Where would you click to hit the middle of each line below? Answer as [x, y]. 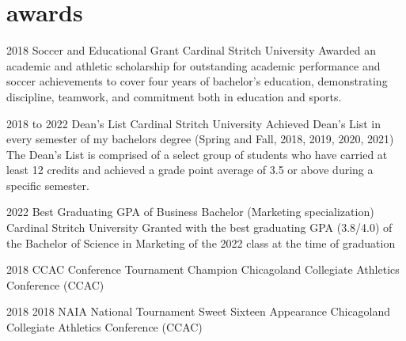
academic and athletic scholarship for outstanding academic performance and [194, 65]
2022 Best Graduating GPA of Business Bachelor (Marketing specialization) [190, 212]
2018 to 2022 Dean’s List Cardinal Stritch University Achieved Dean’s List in [194, 123]
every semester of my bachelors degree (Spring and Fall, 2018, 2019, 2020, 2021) [200, 139]
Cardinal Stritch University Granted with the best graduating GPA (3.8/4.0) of [199, 227]
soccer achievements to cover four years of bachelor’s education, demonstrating [197, 81]
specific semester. [48, 185]
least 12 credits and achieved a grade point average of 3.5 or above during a [190, 170]
